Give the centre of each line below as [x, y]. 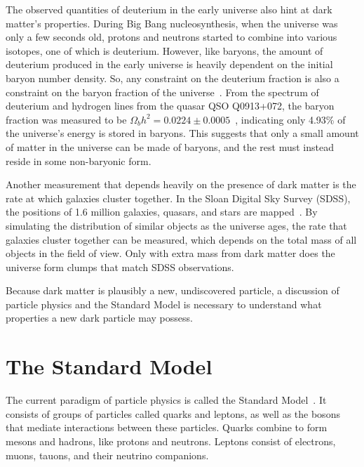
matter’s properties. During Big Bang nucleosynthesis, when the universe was [172, 23]
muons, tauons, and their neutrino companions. [107, 455]
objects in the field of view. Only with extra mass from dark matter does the [170, 253]
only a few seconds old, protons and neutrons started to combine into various [171, 37]
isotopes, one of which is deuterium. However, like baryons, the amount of [164, 50]
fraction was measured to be [66, 119]
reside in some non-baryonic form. [79, 160]
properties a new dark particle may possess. [99, 318]
